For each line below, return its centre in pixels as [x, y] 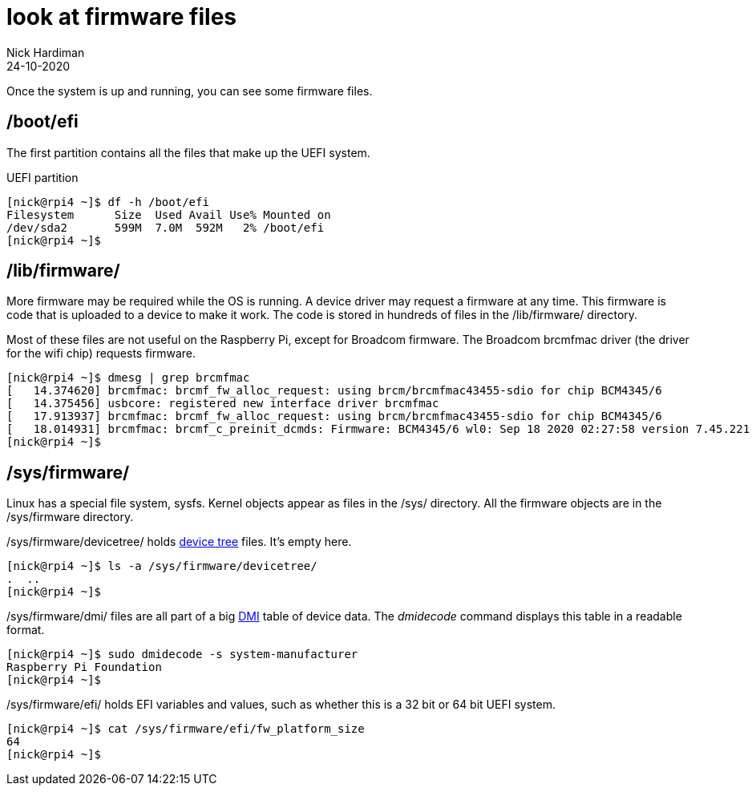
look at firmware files [121, 17]
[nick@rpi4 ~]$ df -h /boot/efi [108, 202]
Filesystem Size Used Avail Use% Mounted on [169, 214]
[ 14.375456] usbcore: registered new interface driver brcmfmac [223, 404]
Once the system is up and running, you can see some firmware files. [190, 91]
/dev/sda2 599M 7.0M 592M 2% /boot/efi [166, 227]
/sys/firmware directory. [70, 517]
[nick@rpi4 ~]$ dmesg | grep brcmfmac [128, 378]
